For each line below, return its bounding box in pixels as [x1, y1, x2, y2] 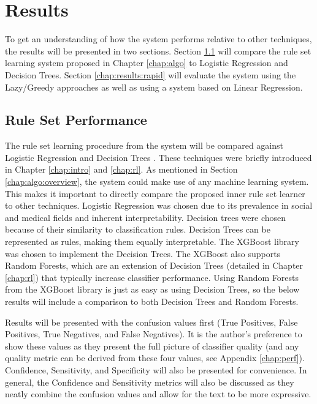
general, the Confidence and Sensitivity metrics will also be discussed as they [5, 375, 294, 388]
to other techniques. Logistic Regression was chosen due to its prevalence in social [5, 199, 313, 212]
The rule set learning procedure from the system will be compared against [5, 139, 283, 152]
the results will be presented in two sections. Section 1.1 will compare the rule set [5, 44, 311, 57]
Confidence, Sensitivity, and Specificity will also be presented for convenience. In [5, 363, 307, 376]
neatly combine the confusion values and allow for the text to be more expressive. [5, 387, 311, 400]
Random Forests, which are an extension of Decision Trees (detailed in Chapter [5, 259, 304, 272]
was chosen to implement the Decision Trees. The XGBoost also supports [5, 247, 281, 260]
